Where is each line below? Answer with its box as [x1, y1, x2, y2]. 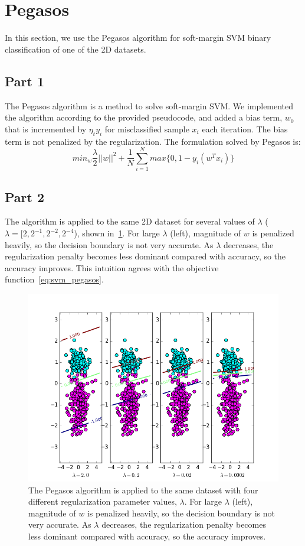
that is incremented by [5, 122, 87, 135]
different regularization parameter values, [28, 495, 177, 508]
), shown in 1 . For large [74, 227, 160, 239]
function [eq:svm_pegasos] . [5, 273, 104, 285]
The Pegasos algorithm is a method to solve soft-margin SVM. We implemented [5, 99, 294, 112]
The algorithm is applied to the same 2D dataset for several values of [5, 215, 255, 227]
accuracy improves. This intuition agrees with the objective [5, 261, 219, 274]
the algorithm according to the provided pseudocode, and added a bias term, [5, 111, 283, 123]
